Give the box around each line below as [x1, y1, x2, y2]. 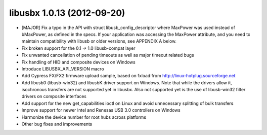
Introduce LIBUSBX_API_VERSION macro [21, 66, 104, 71]
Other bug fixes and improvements [21, 121, 92, 127]
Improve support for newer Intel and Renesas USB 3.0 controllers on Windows [21, 107, 180, 113]
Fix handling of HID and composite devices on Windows [21, 59, 135, 65]
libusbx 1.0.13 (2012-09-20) [9, 7, 126, 18]
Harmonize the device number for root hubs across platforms [21, 114, 146, 120]
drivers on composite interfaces [21, 94, 87, 100]
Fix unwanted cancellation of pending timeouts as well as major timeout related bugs [21, 52, 194, 58]
